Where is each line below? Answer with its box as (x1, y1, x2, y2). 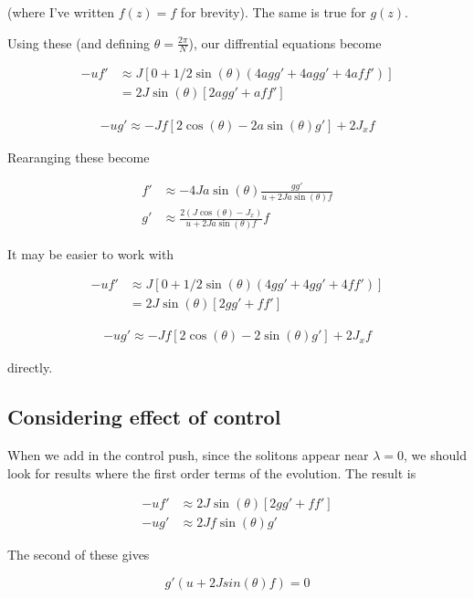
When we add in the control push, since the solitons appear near (7, 446, 369, 465)
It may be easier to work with (7, 244, 174, 263)
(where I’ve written (7, 3, 115, 21)
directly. (7, 358, 53, 377)
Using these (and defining (7, 33, 151, 52)
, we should (404, 446, 467, 465)
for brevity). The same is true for (180, 3, 366, 21)
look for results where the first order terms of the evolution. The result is (7, 463, 416, 482)
